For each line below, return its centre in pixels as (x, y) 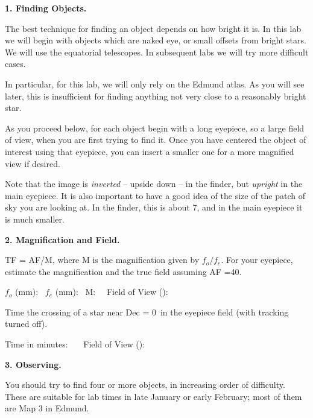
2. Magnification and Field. (62, 239)
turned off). (26, 324)
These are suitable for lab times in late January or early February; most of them (153, 396)
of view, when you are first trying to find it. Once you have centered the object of (156, 140)
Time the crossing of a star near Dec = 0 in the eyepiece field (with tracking (147, 312)
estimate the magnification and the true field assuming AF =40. (123, 271)
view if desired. (33, 163)
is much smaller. (35, 219)
